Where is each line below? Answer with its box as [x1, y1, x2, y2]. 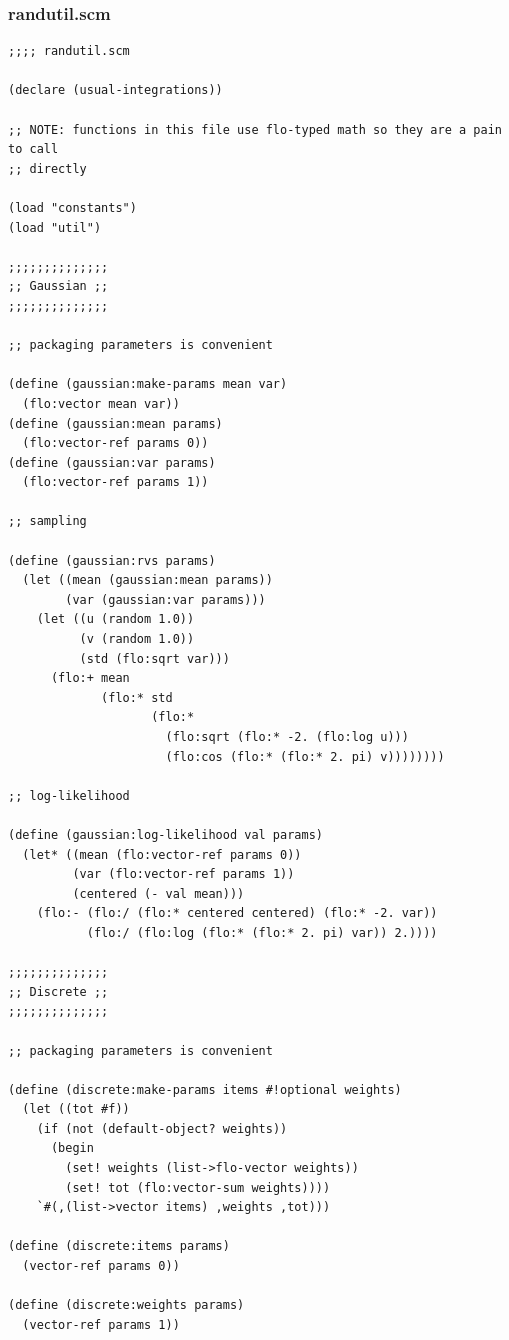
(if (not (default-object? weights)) [36, 1121, 288, 1136]
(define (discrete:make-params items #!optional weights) [8, 1082, 402, 1097]
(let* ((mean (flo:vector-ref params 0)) [22, 847, 302, 862]
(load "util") [8, 220, 102, 235]
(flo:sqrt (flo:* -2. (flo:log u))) [165, 730, 409, 744]
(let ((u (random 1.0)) [36, 612, 195, 627]
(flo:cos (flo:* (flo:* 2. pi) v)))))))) [165, 749, 445, 764]
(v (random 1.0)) [79, 632, 195, 647]
